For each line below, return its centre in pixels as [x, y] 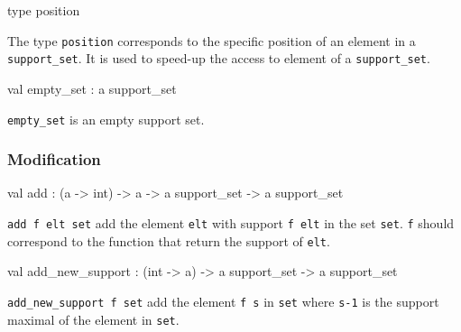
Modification [54, 159]
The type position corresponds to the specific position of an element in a [212, 40]
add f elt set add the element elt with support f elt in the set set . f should [231, 222]
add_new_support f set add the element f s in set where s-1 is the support [223, 301]
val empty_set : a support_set [92, 88]
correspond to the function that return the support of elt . [169, 240]
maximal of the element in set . [93, 319]
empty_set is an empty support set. [106, 119]
